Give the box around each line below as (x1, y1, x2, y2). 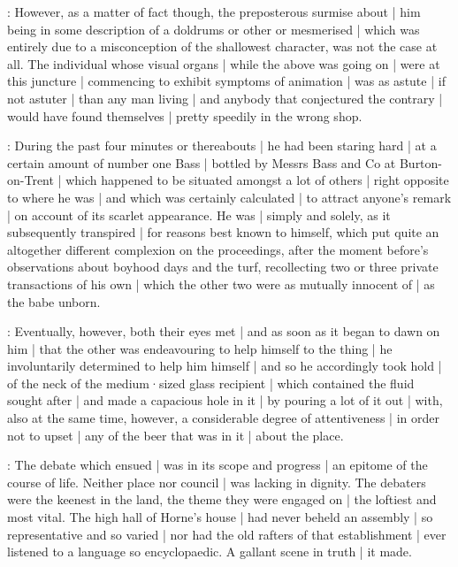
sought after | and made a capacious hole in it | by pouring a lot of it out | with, (7, 391, 443, 410)
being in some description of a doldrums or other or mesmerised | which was (7, 19, 420, 38)
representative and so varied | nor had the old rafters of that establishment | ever (7, 525, 447, 543)
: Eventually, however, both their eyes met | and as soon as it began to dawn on (7, 322, 440, 341)
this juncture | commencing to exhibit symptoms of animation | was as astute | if (7, 72, 446, 90)
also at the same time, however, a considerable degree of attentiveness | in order (7, 409, 439, 427)
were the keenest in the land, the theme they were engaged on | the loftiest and (7, 490, 437, 509)
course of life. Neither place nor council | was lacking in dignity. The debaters (7, 472, 426, 491)
